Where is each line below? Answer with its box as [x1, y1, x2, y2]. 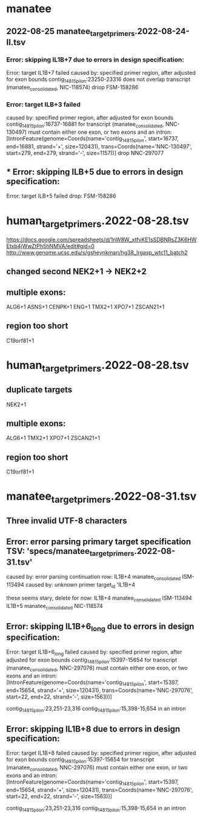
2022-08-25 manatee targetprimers [6, 26, 135, 38]
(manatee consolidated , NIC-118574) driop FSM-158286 [6, 83, 139, 92]
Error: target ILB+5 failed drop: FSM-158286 [6, 192, 116, 199]
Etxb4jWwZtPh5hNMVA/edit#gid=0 [6, 242, 95, 249]
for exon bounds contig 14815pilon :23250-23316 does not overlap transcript [6, 75, 191, 84]
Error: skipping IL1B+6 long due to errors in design [6, 621, 195, 634]
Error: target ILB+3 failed [6, 100, 81, 108]
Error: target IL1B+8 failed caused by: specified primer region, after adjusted [6, 750, 196, 757]
